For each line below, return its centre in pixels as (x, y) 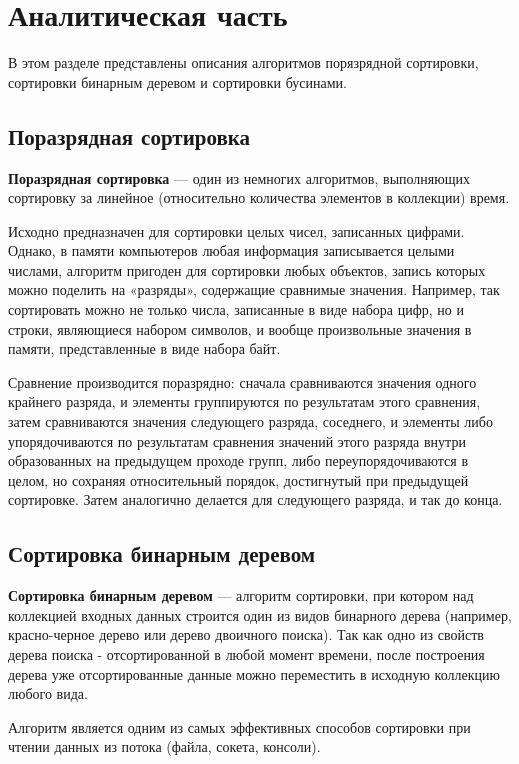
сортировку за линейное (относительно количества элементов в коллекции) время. (259, 197)
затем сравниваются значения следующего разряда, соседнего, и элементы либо (250, 421)
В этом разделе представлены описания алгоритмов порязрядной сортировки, (243, 62)
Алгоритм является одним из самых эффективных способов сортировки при (239, 726)
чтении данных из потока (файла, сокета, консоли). (164, 746)
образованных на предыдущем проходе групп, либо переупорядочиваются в (238, 460)
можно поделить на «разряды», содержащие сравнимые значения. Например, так (254, 289)
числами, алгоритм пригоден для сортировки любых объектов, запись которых (247, 269)
